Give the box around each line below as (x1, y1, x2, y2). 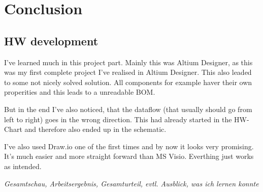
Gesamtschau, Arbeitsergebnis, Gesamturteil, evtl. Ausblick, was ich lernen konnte (4, 178, 259, 188)
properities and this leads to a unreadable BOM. (4, 87, 155, 97)
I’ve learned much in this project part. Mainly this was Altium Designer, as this (4, 57, 253, 67)
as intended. (4, 160, 42, 171)
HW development (4, 33, 98, 48)
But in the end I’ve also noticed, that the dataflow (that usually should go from (4, 103, 252, 114)
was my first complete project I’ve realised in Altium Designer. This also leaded (4, 67, 252, 77)
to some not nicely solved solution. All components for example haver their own (4, 76, 252, 87)
